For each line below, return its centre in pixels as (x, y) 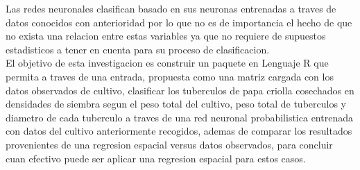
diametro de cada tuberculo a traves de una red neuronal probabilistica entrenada (179, 117)
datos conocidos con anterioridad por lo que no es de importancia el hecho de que (179, 22)
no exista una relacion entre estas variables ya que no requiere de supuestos (166, 36)
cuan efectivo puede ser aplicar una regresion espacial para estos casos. (156, 158)
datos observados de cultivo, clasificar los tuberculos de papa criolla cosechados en (180, 90)
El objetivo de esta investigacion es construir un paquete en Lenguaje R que (167, 63)
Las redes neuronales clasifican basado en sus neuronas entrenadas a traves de (171, 8)
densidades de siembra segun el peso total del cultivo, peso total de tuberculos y (176, 104)
